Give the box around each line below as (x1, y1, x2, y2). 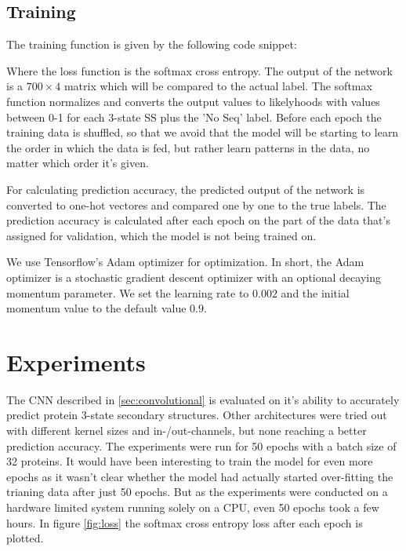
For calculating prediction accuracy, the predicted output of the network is (6, 181, 365, 197)
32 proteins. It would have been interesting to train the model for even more (6, 453, 373, 469)
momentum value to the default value (6, 300, 187, 316)
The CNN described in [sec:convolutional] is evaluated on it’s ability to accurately (6, 391, 400, 407)
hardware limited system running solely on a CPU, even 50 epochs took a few (6, 498, 379, 515)
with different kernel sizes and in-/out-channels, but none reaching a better (6, 422, 367, 439)
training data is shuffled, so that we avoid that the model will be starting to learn (6, 124, 399, 140)
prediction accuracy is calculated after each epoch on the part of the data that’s (6, 212, 390, 228)
